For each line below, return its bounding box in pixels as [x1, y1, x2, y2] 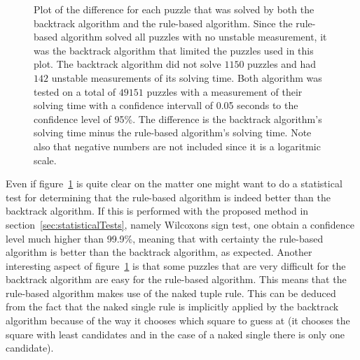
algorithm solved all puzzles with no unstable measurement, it [60, 29, 327, 44]
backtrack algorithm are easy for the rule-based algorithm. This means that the [6, 272, 347, 287]
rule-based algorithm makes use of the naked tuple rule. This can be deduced [6, 285, 336, 300]
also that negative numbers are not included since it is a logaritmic [34, 138, 321, 153]
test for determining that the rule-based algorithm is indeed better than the [6, 189, 331, 204]
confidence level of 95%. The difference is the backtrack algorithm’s [34, 111, 322, 126]
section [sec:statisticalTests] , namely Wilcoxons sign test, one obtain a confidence [6, 217, 355, 231]
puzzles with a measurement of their [146, 84, 303, 99]
